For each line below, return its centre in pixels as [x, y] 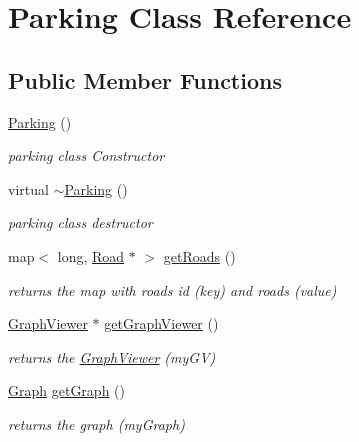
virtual [28, 188]
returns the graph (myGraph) [96, 423]
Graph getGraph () [66, 390]
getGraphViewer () [161, 323]
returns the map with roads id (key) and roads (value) [172, 289]
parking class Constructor [86, 155]
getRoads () [199, 255]
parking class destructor [80, 222]
